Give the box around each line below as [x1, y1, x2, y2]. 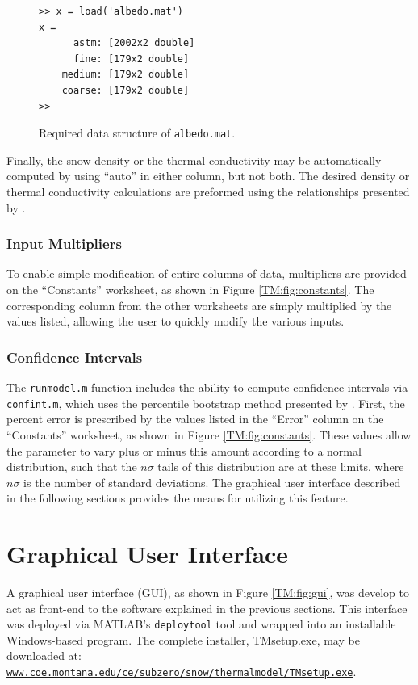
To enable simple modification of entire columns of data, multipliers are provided [6, 265, 407, 282]
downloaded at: [6, 647, 82, 664]
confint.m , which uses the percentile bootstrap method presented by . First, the [6, 394, 405, 411]
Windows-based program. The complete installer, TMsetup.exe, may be [6, 631, 360, 648]
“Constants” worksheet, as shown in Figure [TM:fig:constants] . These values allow [6, 426, 412, 443]
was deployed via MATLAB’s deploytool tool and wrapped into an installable [6, 616, 396, 632]
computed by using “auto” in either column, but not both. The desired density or [6, 167, 410, 184]
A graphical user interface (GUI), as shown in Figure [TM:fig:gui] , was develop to [6, 584, 409, 600]
